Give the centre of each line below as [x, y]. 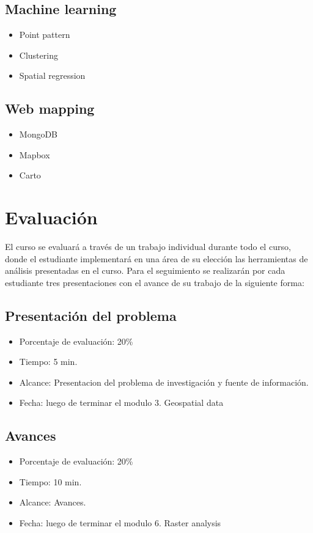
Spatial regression [52, 75]
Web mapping [50, 108]
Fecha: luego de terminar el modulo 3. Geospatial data [121, 403]
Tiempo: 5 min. [48, 362]
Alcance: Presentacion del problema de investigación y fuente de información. [164, 382]
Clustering [39, 55]
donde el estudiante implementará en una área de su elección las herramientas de [156, 258]
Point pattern [45, 35]
